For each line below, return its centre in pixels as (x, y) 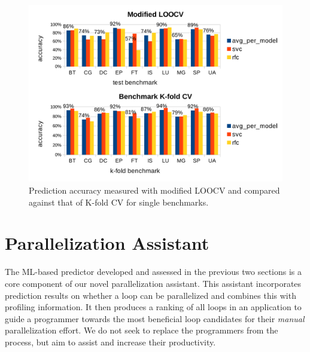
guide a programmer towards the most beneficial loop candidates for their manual (155, 318)
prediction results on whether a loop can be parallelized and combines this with (151, 295)
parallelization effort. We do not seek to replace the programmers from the (142, 330)
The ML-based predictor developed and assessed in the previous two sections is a (154, 272)
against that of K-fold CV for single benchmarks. (119, 202)
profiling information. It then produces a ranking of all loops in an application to (153, 307)
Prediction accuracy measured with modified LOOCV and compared (154, 190)
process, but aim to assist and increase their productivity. (110, 342)
